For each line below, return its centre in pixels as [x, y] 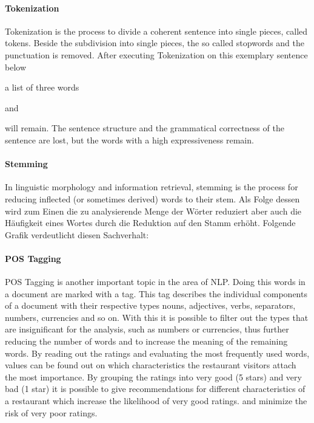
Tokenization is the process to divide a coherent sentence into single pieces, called [156, 31]
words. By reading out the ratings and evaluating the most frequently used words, [157, 353]
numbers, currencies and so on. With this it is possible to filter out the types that [157, 317]
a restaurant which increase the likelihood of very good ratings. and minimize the [156, 401]
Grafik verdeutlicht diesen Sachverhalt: [77, 234]
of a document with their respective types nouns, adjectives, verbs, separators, [150, 305]
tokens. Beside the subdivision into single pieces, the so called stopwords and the [155, 43]
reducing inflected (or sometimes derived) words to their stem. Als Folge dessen [152, 198]
